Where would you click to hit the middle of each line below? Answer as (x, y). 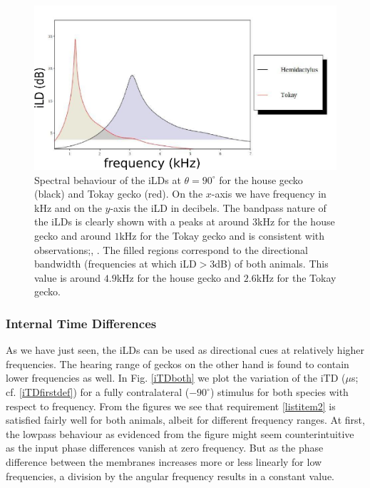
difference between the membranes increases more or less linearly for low (164, 461)
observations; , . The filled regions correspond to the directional (171, 249)
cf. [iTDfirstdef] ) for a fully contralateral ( (98, 392)
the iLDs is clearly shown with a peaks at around (142, 222)
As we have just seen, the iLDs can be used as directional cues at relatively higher (185, 350)
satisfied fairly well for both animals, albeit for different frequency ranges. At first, (185, 420)
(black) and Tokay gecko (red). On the (119, 194)
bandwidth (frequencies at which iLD (115, 264)
